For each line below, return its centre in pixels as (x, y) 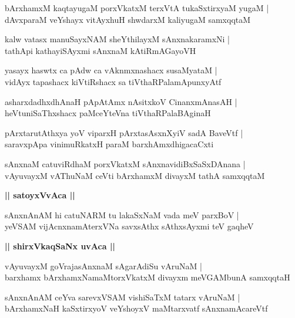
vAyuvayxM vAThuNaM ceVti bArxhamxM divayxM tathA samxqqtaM (135, 175)
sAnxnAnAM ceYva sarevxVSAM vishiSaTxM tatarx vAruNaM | (123, 297)
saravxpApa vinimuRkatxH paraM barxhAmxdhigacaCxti (109, 144)
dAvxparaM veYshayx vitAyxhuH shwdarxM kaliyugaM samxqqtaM (128, 19)
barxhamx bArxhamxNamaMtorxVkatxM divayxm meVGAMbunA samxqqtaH (147, 277)
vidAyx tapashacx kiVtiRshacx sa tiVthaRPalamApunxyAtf (113, 81)
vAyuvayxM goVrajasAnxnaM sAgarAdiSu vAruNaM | (103, 265)
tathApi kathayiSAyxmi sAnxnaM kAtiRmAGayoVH (100, 50)
